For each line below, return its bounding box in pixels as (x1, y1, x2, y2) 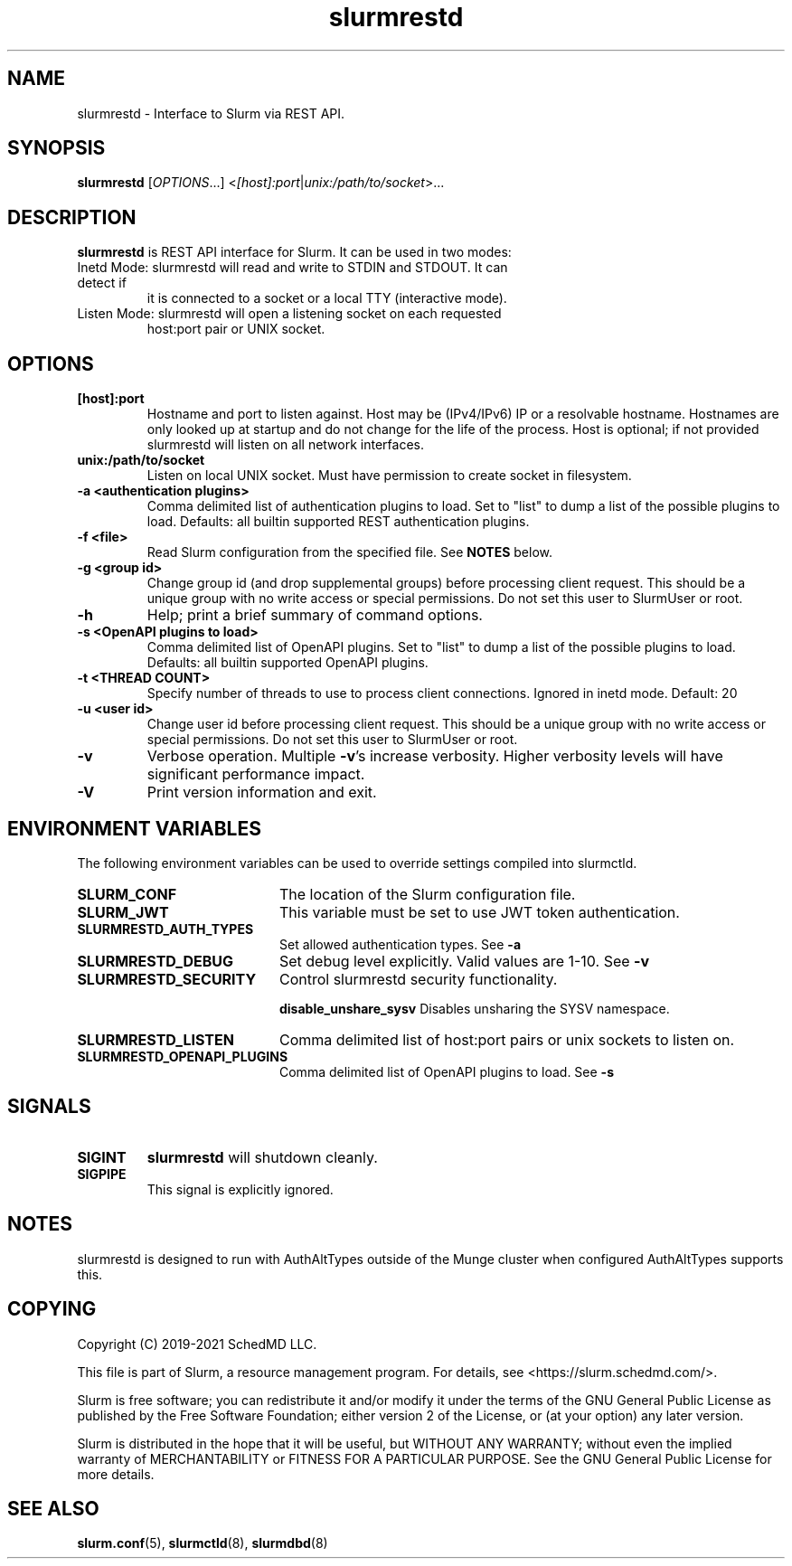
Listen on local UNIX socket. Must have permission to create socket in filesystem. (146, 467, 632, 484)
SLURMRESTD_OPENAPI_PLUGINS (77, 1048, 288, 1064)
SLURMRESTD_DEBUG (77, 951, 233, 970)
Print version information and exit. (146, 783, 377, 802)
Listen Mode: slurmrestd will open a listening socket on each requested (77, 306, 502, 322)
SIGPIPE (77, 1165, 127, 1182)
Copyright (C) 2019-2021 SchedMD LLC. (77, 1335, 317, 1352)
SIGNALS (7, 1095, 91, 1118)
